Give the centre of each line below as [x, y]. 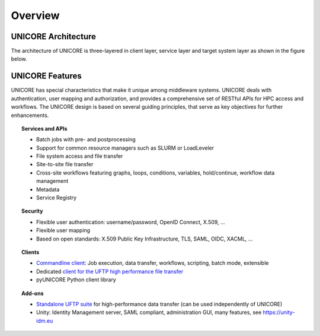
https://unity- [279, 312]
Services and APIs [44, 128]
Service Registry [57, 198]
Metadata [48, 189]
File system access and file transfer [80, 156]
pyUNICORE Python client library [76, 280]
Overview [35, 15]
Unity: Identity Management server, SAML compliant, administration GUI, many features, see [149, 312]
